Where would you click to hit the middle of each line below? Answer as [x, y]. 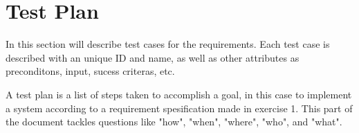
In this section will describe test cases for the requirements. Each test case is [168, 44]
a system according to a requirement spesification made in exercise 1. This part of [179, 108]
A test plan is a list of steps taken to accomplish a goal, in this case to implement [179, 94]
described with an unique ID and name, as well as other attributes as [153, 57]
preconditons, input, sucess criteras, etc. [90, 71]
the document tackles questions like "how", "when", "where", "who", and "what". [174, 122]
